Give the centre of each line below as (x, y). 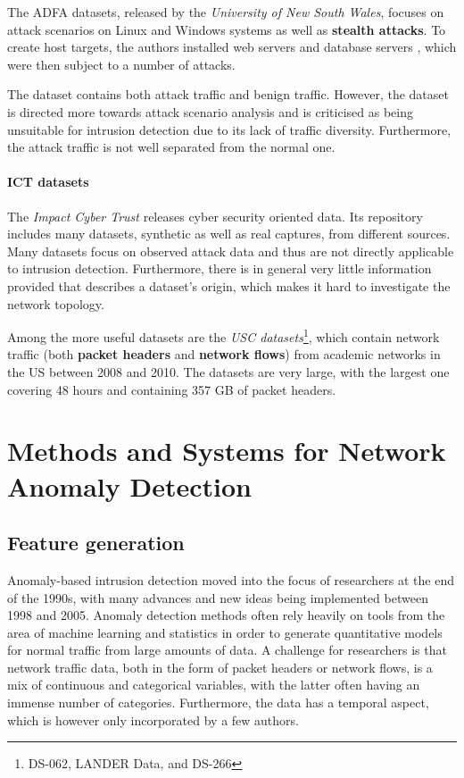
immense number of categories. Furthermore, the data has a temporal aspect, (218, 703)
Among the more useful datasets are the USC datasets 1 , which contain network (224, 335)
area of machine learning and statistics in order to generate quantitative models (225, 632)
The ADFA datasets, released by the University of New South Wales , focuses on (226, 12)
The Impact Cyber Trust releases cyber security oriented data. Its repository (215, 216)
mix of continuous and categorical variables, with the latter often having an (214, 685)
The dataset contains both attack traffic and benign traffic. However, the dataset (228, 94)
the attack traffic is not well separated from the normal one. (171, 147)
